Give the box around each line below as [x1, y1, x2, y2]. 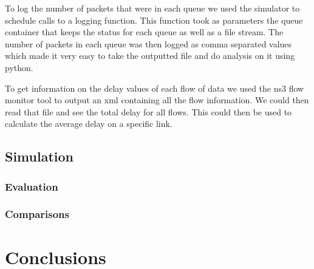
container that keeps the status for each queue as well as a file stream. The [5, 26, 284, 38]
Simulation [5, 147, 74, 166]
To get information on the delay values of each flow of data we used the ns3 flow [5, 81, 304, 94]
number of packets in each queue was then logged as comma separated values [5, 37, 292, 50]
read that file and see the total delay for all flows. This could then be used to [5, 105, 292, 118]
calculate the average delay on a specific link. [5, 117, 172, 130]
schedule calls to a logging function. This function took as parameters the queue [5, 13, 303, 26]
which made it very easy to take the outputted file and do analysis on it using [5, 49, 295, 62]
